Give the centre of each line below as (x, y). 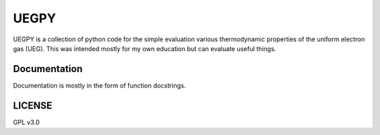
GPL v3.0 (26, 122)
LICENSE (33, 105)
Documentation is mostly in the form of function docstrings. (100, 85)
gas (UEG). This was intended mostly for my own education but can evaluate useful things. (145, 48)
